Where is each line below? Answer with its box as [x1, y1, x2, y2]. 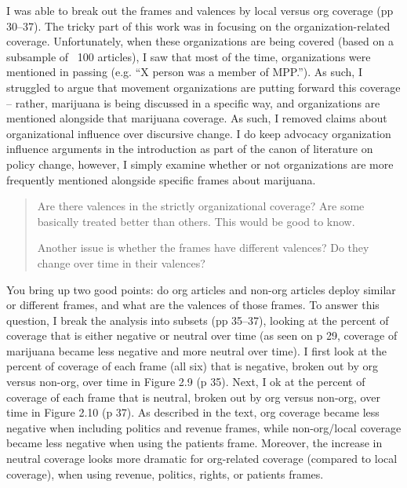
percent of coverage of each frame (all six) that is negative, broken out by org [6, 358, 378, 374]
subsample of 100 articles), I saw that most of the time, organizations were [6, 48, 371, 64]
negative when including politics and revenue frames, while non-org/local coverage [6, 419, 402, 435]
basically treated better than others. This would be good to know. [37, 213, 355, 229]
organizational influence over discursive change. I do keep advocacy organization [6, 125, 391, 141]
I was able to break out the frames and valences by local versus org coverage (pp [6, 2, 394, 18]
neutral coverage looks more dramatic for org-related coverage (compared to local [6, 450, 398, 467]
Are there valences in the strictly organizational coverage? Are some [37, 198, 365, 214]
